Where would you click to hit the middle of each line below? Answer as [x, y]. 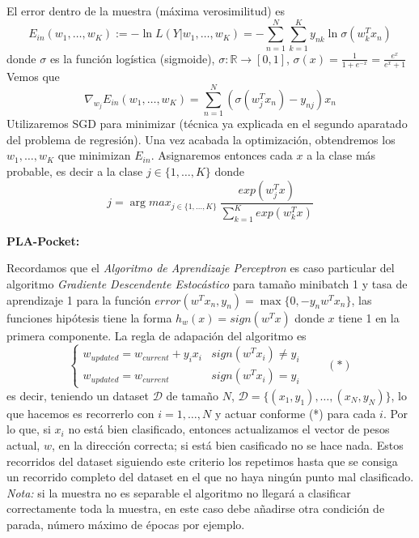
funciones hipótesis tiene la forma [89, 317]
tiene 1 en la [369, 317]
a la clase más [341, 155]
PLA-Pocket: [43, 240]
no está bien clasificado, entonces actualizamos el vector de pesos [229, 429]
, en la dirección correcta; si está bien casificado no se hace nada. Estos [227, 444]
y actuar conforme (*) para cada [295, 413]
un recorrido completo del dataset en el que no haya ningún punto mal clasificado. [210, 477]
